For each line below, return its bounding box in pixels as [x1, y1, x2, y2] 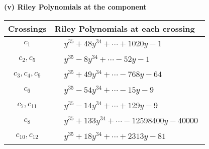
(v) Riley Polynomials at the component [4, 2, 147, 12]
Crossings [8, 22, 47, 34]
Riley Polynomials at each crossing [54, 22, 195, 34]
